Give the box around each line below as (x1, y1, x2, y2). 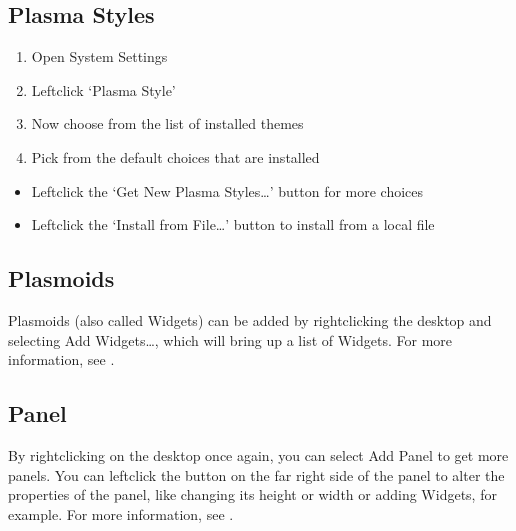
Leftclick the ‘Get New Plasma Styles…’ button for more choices (31, 180, 424, 201)
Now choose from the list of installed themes (31, 113, 304, 134)
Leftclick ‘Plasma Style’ (31, 79, 176, 100)
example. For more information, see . (8, 503, 234, 524)
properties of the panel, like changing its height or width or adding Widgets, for (8, 484, 497, 505)
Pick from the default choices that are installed (31, 146, 320, 167)
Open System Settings (31, 46, 168, 67)
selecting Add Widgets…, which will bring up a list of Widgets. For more (8, 329, 453, 350)
